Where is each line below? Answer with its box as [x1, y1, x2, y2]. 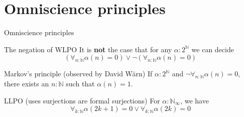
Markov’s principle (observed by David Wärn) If [4, 68, 153, 79]
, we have [180, 95, 209, 105]
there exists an [4, 78, 49, 88]
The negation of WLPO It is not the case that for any [4, 44, 172, 54]
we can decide [191, 44, 234, 54]
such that [66, 78, 95, 88]
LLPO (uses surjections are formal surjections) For [4, 95, 160, 105]
